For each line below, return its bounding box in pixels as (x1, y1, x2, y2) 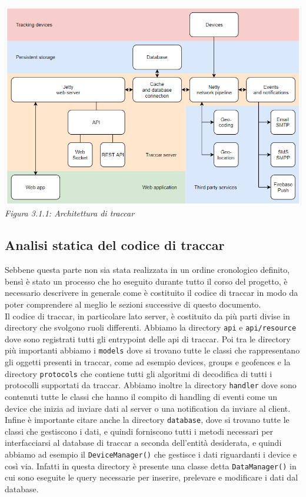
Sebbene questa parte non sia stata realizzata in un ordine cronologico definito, (5, 263, 290, 276)
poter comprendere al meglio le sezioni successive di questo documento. (5, 298, 261, 310)
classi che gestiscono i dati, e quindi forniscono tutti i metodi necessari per (5, 425, 274, 437)
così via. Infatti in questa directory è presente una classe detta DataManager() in (5, 459, 297, 472)
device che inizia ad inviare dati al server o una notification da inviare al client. (5, 402, 291, 414)
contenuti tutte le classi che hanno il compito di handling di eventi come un (5, 390, 277, 402)
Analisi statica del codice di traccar (5, 236, 225, 254)
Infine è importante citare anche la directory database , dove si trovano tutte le (5, 413, 290, 426)
